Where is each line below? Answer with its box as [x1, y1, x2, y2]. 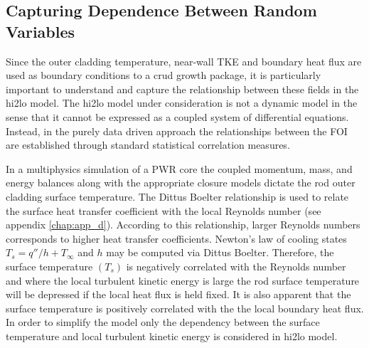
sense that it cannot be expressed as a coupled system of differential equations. [6, 109, 349, 124]
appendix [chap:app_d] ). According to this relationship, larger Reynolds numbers [6, 217, 360, 232]
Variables [6, 20, 75, 42]
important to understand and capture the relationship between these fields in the [6, 81, 359, 96]
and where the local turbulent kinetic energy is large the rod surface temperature [6, 273, 360, 288]
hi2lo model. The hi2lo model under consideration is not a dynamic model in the [6, 95, 358, 110]
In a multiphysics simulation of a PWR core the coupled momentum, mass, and [6, 161, 353, 176]
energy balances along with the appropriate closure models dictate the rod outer [6, 175, 355, 190]
